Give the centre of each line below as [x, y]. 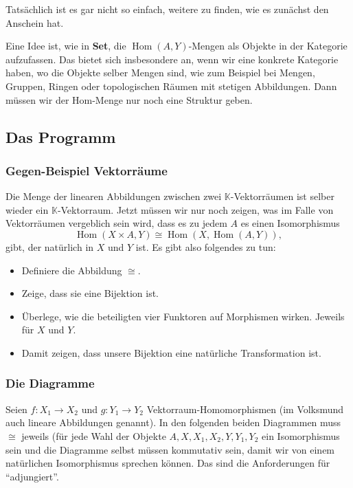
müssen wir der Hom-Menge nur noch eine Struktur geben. [129, 99]
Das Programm [61, 136]
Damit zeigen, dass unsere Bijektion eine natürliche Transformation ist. [171, 352]
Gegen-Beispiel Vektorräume [87, 170]
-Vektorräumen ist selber [282, 196]
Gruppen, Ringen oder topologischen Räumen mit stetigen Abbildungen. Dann [171, 86]
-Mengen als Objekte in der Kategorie [268, 46]
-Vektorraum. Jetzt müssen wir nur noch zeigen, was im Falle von [195, 209]
